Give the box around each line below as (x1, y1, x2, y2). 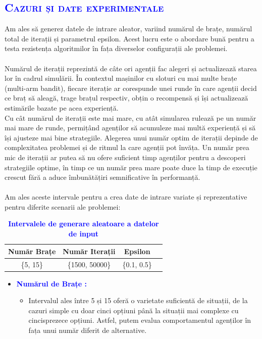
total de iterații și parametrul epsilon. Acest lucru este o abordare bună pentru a (5, 33, 254, 43)
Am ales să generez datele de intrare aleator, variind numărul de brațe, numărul (5, 23, 252, 34)
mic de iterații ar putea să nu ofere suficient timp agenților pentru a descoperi (5, 152, 246, 162)
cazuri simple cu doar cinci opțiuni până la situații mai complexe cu (28, 305, 239, 315)
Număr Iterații (63, 246, 116, 256)
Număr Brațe (8, 246, 56, 256)
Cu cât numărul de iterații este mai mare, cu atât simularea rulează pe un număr (5, 112, 256, 123)
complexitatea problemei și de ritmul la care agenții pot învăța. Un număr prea (5, 142, 249, 153)
